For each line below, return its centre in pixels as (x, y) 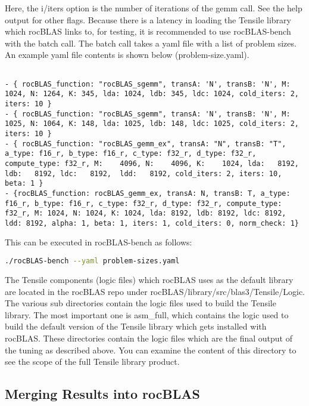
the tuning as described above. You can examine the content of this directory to (151, 350)
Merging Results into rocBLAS (102, 394)
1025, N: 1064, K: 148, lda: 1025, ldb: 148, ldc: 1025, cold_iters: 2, (152, 124)
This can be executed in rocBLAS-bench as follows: (99, 242)
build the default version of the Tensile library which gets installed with (136, 326)
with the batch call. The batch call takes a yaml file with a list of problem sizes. (151, 43)
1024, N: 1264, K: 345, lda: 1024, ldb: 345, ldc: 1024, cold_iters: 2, (152, 94)
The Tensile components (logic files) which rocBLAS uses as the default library (149, 279)
